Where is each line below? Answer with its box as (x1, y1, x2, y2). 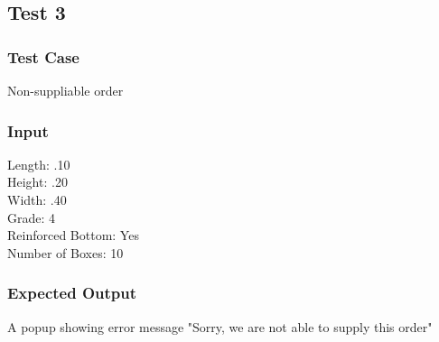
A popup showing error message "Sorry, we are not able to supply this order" (7, 317, 433, 336)
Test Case (7, 45, 79, 68)
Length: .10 (7, 154, 70, 173)
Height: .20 (7, 172, 68, 191)
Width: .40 (7, 190, 67, 208)
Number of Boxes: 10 (7, 243, 124, 262)
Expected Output (7, 282, 137, 304)
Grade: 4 (7, 208, 56, 226)
